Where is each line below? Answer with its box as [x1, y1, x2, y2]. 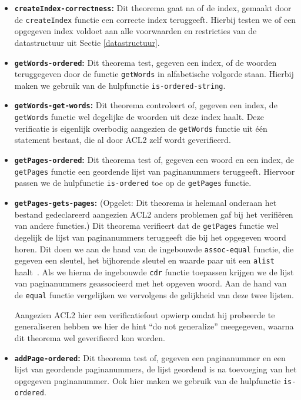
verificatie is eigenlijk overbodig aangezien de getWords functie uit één [14, 122, 267, 134]
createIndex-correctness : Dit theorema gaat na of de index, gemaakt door [14, 2, 292, 14]
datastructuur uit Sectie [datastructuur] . [14, 36, 160, 48]
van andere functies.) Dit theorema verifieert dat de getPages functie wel [14, 219, 279, 232]
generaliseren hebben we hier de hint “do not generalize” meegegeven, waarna [14, 320, 294, 332]
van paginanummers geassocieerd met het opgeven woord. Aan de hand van [14, 277, 287, 289]
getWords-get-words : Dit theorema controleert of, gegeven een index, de [14, 99, 277, 111]
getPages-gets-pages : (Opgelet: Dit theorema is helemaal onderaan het [14, 196, 277, 208]
